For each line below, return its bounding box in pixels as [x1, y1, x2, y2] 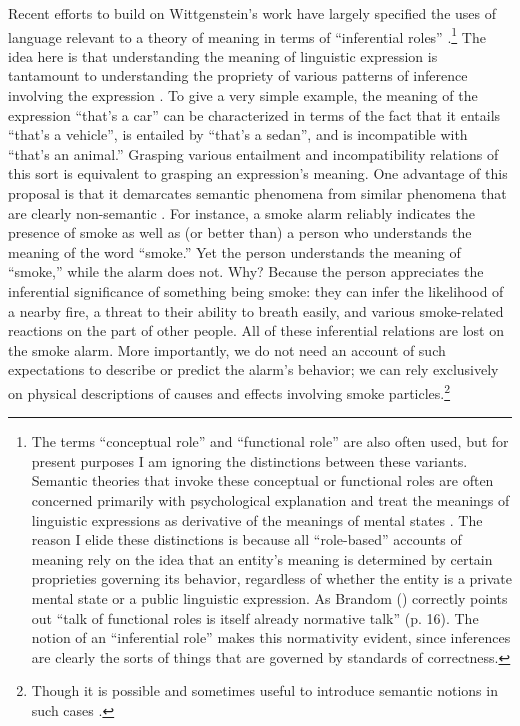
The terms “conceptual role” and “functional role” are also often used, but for [31, 431, 509, 452]
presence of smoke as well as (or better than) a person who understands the [8, 222, 472, 243]
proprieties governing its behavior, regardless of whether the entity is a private [31, 568, 512, 589]
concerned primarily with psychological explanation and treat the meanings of [31, 489, 510, 510]
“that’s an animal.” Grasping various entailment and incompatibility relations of [8, 143, 499, 164]
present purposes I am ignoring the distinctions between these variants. [31, 450, 468, 471]
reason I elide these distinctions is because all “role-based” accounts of [31, 529, 462, 550]
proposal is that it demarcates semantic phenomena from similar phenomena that [8, 183, 507, 203]
